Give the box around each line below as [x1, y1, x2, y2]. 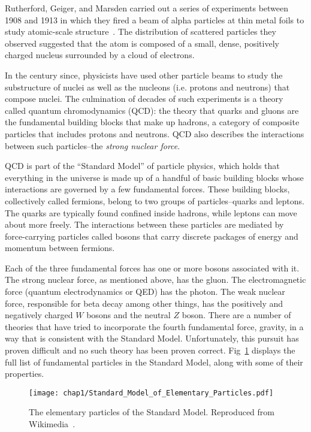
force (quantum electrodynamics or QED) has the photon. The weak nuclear [5, 285, 285, 298]
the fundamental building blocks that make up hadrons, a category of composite [5, 116, 300, 128]
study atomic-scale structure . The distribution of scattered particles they [5, 25, 276, 38]
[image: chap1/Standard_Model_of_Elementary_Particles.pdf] [29, 388, 274, 397]
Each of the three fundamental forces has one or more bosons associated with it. [5, 261, 300, 274]
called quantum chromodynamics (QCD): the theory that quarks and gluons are [5, 104, 299, 116]
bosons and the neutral [86, 309, 171, 321]
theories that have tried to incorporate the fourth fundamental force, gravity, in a [5, 320, 304, 333]
